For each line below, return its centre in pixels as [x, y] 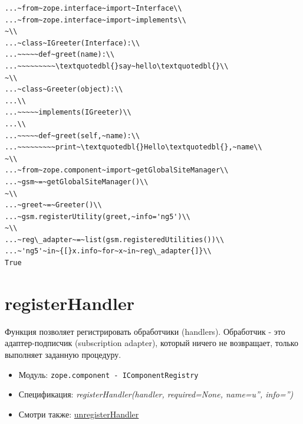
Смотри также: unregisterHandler [79, 414]
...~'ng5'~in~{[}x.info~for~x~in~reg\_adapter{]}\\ [108, 251]
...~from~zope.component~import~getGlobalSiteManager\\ [117, 170]
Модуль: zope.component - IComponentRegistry [108, 374]
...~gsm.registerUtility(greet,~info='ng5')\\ [98, 216]
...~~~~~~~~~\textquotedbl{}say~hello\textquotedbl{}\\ [117, 66]
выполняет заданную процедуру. [63, 354]
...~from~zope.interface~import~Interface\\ [93, 8]
